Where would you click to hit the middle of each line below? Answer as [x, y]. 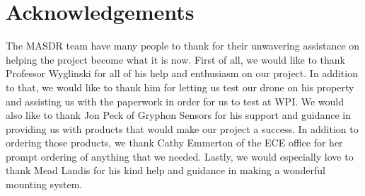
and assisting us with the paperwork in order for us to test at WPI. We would [175, 101]
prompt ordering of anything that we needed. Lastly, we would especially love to [180, 156]
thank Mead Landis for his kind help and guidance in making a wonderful [166, 170]
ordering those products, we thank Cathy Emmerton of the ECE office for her [174, 143]
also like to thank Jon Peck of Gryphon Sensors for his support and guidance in [178, 115]
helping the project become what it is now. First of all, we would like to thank [175, 59]
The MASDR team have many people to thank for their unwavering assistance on [183, 46]
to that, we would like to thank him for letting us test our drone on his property [180, 87]
